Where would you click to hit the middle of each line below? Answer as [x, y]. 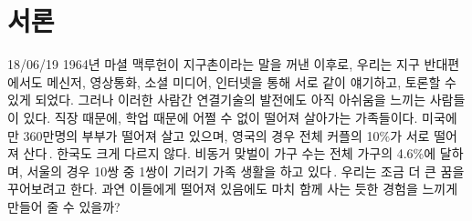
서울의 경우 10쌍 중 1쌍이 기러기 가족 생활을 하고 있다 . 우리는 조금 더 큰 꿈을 [246, 171]
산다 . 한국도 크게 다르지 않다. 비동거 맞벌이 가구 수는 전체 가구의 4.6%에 [230, 153]
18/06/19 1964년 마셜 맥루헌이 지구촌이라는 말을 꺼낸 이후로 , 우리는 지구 [214, 64]
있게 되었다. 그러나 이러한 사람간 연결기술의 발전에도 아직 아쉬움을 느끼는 [217, 100]
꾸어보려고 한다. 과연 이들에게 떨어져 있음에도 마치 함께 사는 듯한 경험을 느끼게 [233, 189]
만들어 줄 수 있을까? [64, 206]
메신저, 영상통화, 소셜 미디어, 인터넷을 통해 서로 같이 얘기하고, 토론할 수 [252, 81]
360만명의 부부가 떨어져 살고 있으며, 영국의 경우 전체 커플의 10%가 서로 [226, 135]
